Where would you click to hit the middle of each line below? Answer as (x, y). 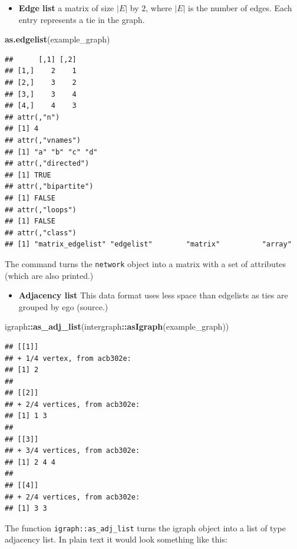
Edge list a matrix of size (66, 8)
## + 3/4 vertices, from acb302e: (72, 451)
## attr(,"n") (32, 117)
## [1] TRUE (28, 175)
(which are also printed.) (49, 275)
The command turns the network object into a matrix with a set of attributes (146, 263)
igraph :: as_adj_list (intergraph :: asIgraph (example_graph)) (117, 326)
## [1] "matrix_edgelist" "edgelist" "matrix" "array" (148, 244)
